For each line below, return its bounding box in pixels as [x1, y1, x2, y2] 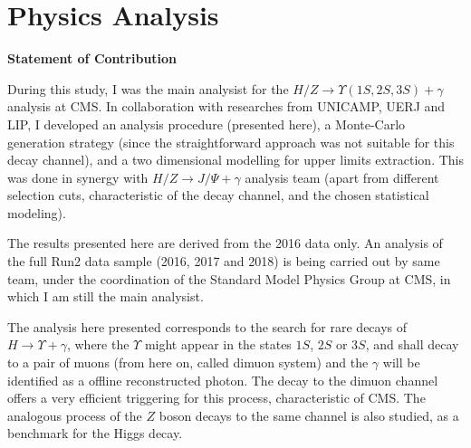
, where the [66, 335, 130, 354]
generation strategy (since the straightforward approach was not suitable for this [7, 132, 455, 151]
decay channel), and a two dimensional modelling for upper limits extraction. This [7, 150, 464, 169]
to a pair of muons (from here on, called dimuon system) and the [7, 353, 369, 372]
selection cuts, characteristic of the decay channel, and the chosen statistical [7, 186, 429, 205]
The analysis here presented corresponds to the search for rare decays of [7, 317, 408, 336]
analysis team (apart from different [245, 167, 439, 186]
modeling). [7, 203, 66, 222]
